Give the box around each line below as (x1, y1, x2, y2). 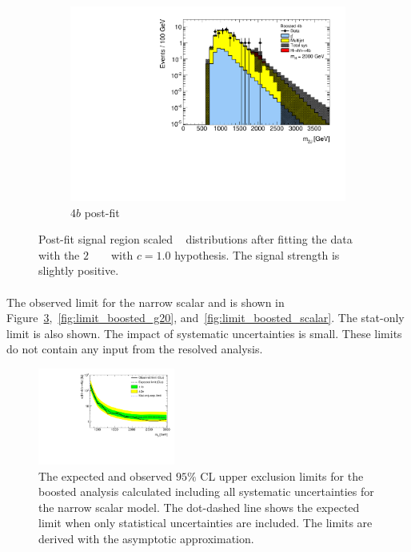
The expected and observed (38, 467, 173, 484)
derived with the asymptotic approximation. (38, 530, 254, 546)
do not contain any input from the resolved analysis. (6, 340, 263, 357)
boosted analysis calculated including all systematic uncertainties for (38, 483, 374, 500)
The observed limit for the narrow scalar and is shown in (6, 293, 285, 310)
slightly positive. (38, 262, 119, 279)
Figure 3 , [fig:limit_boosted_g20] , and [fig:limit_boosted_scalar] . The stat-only (6, 309, 405, 326)
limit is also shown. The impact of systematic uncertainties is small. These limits (6, 324, 402, 341)
